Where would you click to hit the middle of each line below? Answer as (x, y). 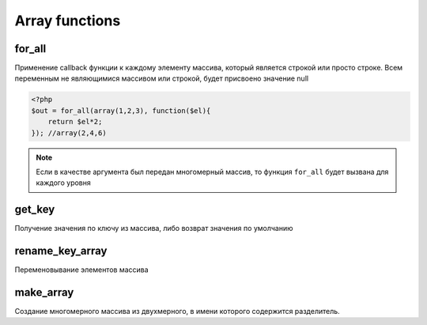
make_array (44, 292)
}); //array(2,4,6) (69, 133)
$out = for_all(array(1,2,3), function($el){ (121, 110)
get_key (35, 210)
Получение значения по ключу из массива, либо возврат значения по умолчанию (154, 229)
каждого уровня (63, 183)
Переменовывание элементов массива (82, 270)
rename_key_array (61, 251)
